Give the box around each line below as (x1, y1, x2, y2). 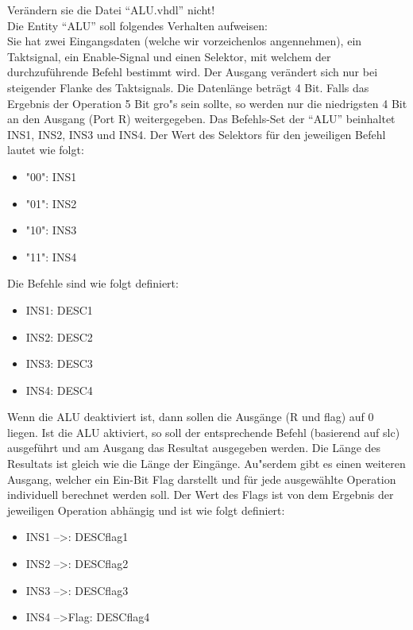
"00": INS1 (25, 168, 77, 184)
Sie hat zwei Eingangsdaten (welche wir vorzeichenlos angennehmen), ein (7, 33, 362, 49)
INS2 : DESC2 (25, 328, 93, 345)
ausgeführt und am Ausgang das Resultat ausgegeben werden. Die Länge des (7, 439, 381, 456)
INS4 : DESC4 (25, 381, 93, 398)
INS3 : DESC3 (25, 355, 93, 372)
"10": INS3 (25, 222, 77, 238)
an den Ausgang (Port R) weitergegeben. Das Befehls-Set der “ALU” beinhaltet (7, 110, 396, 127)
